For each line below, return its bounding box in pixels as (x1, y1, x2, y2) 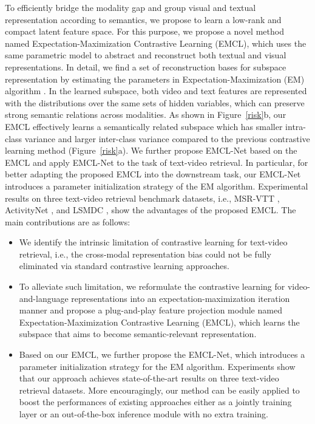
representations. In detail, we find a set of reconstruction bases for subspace (5, 60, 286, 73)
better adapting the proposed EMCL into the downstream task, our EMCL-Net (5, 168, 301, 180)
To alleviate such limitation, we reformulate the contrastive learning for (19, 280, 285, 293)
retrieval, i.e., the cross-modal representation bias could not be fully (19, 247, 271, 260)
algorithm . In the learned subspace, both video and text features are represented (5, 84, 307, 97)
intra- (285, 120, 307, 132)
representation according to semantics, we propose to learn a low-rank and (5, 13, 282, 26)
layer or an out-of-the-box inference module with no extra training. (19, 408, 268, 420)
